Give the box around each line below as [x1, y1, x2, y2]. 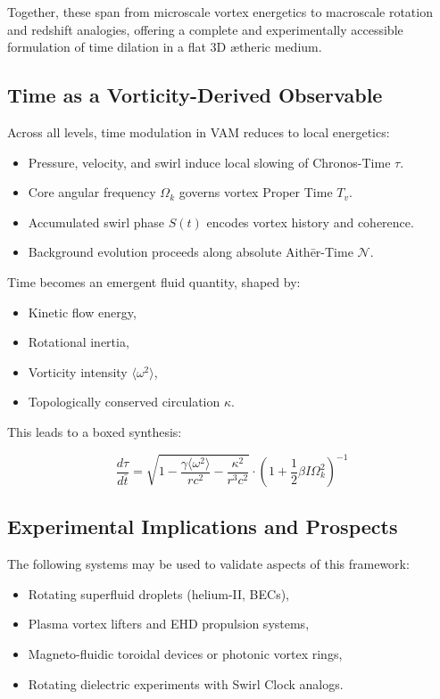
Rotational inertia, [28, 333, 129, 351]
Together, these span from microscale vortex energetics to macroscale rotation [7, 3, 433, 21]
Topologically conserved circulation [28, 392, 220, 411]
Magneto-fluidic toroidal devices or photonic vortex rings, [28, 645, 343, 662]
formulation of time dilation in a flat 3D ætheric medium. [7, 37, 322, 56]
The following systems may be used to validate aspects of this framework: [7, 555, 410, 573]
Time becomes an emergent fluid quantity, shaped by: [7, 272, 301, 291]
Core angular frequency [28, 183, 156, 201]
